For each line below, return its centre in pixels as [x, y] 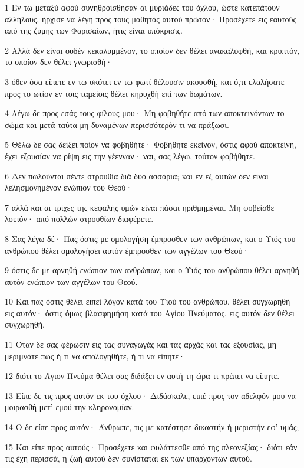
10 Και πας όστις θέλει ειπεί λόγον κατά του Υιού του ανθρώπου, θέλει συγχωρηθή [148, 301]
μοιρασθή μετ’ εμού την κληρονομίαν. [70, 407]
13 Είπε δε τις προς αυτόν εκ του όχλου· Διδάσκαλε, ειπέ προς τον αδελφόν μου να [150, 395]
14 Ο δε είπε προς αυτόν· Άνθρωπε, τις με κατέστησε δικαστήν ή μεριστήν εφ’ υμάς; [152, 427]
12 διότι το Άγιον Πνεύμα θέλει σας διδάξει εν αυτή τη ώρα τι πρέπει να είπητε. [142, 376]
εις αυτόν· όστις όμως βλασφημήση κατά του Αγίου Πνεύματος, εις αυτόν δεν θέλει [150, 312]
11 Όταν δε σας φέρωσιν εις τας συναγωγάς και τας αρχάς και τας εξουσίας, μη [141, 344]
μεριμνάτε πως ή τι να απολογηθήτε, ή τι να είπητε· [95, 356]
